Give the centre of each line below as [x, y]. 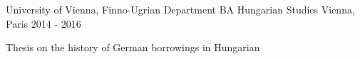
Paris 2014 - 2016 [43, 23]
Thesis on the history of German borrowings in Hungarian [133, 47]
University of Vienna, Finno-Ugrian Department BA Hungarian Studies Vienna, [180, 9]
